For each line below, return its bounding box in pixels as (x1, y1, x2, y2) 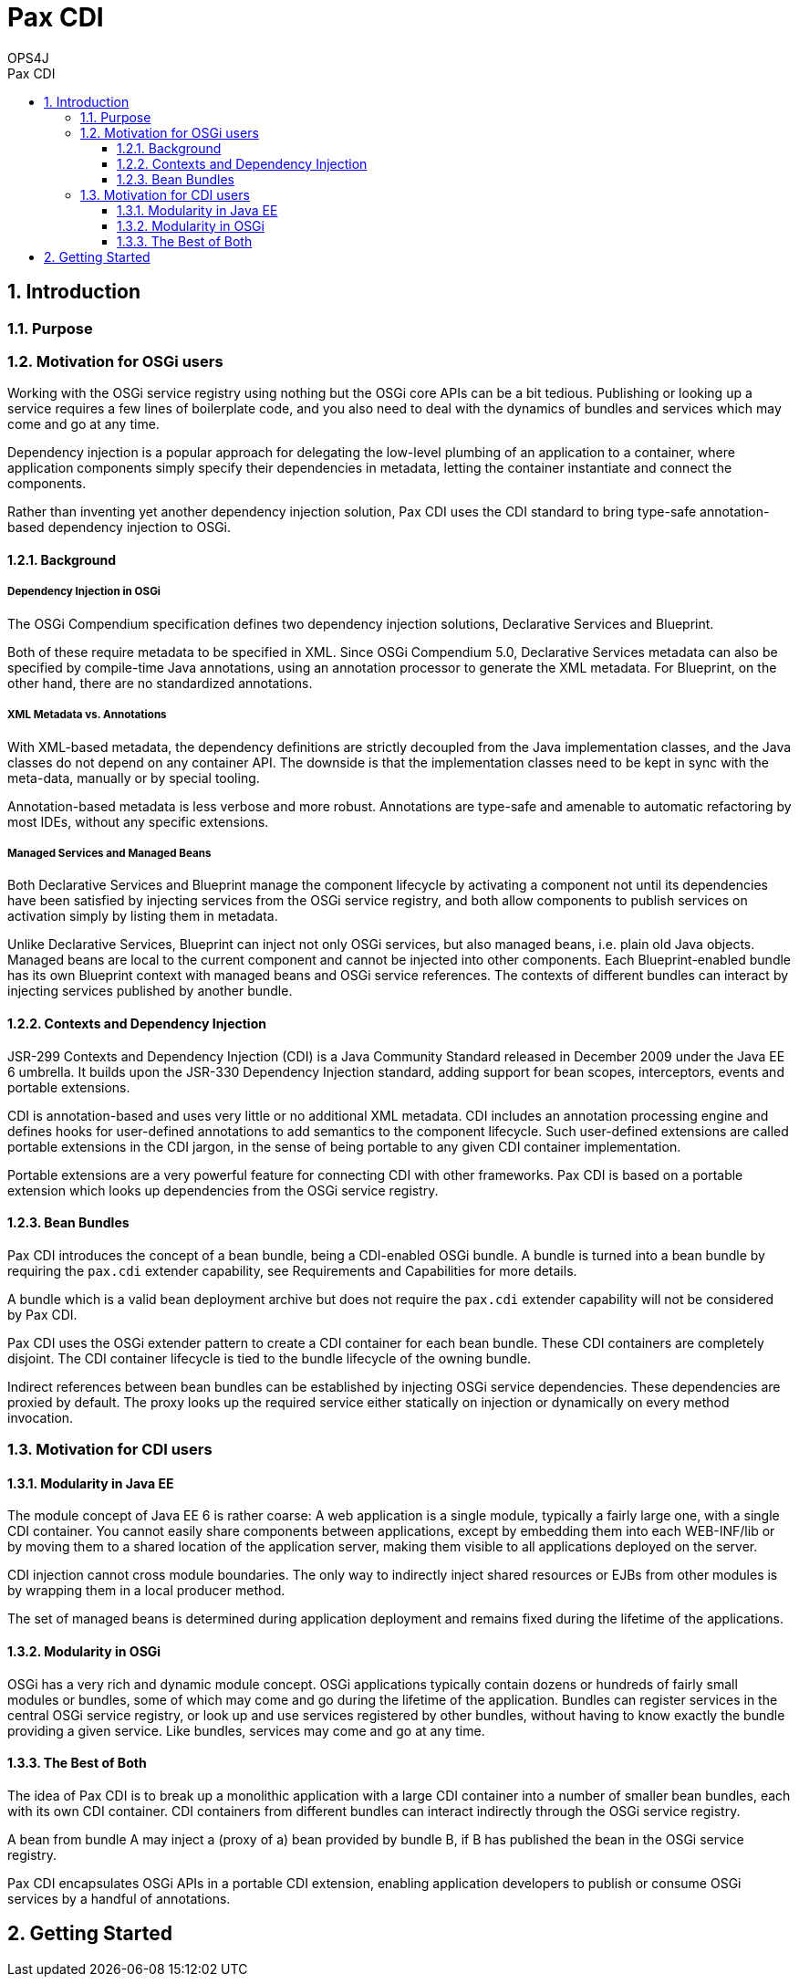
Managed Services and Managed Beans (7, 846, 212, 860)
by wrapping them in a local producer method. (7, 1582, 285, 1599)
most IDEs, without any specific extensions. (7, 813, 269, 830)
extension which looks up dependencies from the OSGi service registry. (7, 1182, 439, 1198)
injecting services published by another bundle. (7, 983, 293, 999)
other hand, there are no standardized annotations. (7, 674, 313, 691)
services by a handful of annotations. (7, 1890, 231, 1906)
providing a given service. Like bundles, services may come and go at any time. (7, 1722, 485, 1739)
